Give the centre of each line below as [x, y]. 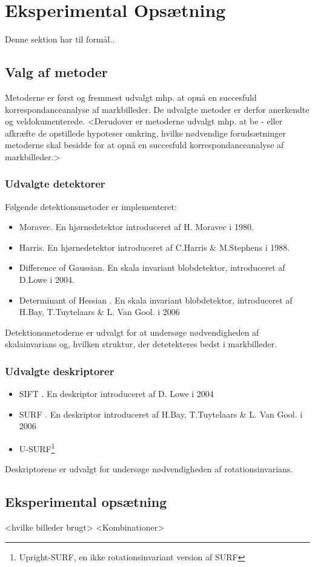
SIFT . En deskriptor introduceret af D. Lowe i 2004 [116, 394]
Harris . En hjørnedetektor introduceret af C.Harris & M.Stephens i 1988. [154, 247]
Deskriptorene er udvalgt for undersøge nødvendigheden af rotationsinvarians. [149, 469]
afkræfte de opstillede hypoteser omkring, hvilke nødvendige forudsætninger [145, 133]
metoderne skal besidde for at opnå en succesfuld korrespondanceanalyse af [144, 145]
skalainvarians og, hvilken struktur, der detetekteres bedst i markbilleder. [141, 344]
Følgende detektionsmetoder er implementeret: [91, 206]
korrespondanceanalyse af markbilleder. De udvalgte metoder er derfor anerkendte [157, 109]
